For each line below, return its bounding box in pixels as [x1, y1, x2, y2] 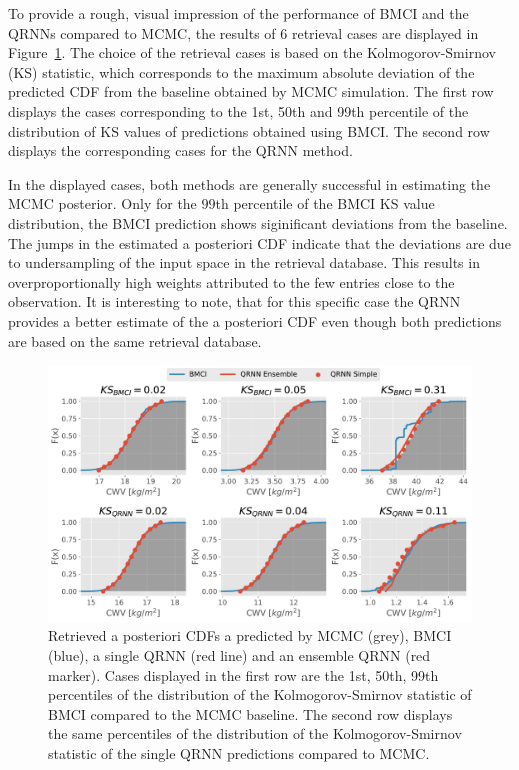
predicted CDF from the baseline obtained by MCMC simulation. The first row [8, 81, 494, 102]
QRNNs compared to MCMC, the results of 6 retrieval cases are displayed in [8, 22, 479, 43]
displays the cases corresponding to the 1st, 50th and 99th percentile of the [8, 100, 469, 121]
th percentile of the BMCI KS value [215, 193, 435, 214]
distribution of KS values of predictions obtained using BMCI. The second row [8, 120, 490, 141]
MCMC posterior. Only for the [8, 193, 197, 214]
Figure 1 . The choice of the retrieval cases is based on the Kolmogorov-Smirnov [8, 42, 496, 63]
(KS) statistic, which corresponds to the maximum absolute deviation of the [8, 61, 475, 82]
